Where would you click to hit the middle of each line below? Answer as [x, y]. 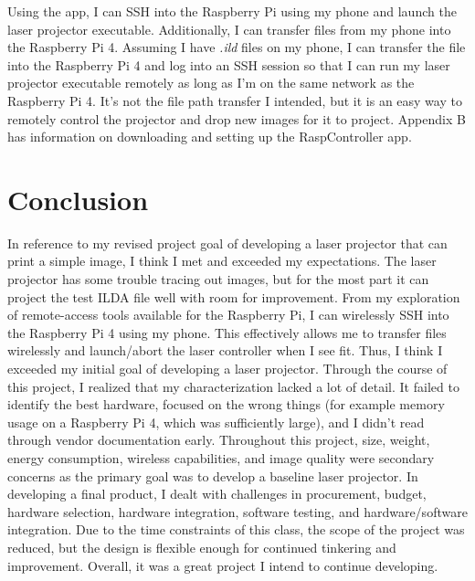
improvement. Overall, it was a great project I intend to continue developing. [223, 565]
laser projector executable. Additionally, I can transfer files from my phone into [229, 29]
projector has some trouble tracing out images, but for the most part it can [218, 279]
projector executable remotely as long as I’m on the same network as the [211, 83]
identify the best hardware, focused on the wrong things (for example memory [226, 404]
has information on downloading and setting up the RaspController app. [210, 137]
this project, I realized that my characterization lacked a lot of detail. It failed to [233, 386]
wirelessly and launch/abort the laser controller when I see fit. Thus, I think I [225, 350]
